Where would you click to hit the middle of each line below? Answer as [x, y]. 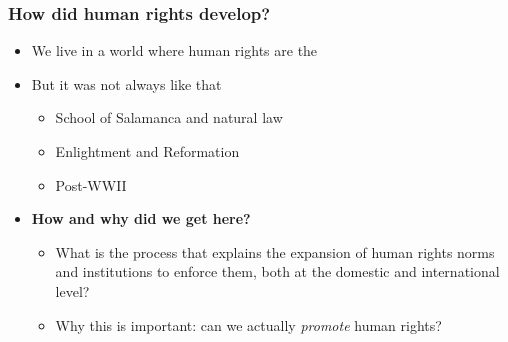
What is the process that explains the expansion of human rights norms [275, 251]
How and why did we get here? [141, 218]
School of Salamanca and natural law [169, 117]
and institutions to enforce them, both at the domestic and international [277, 271]
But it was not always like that [126, 83]
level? [72, 290]
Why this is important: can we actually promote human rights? [248, 324]
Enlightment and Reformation [147, 151]
